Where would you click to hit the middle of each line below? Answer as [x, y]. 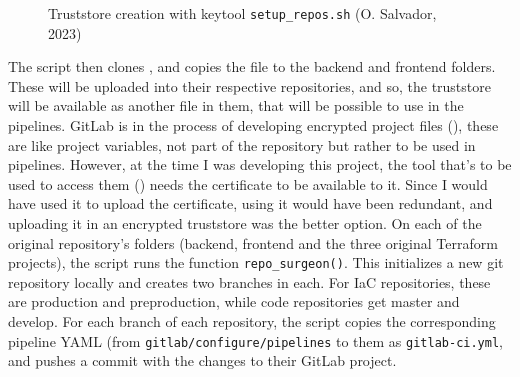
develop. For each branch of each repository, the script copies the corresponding [252, 321]
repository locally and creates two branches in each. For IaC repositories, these [249, 281]
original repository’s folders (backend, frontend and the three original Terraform [253, 242]
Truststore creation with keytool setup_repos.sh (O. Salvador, [242, 13]
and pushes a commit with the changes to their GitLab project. [202, 360]
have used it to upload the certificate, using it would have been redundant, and [250, 203]
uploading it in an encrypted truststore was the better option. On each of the [245, 223]
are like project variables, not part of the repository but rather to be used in [242, 144]
